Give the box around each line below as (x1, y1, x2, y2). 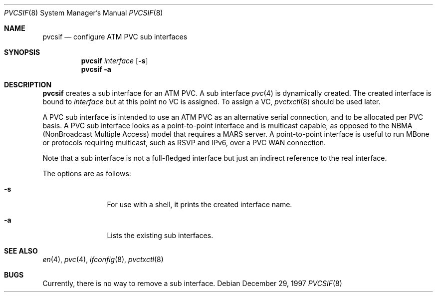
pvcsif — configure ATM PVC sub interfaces (42, 32, 188, 41)
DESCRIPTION (4, 80, 52, 89)
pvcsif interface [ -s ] (81, 56, 148, 65)
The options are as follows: (42, 169, 131, 178)
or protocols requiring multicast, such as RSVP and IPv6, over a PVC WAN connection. (42, 138, 326, 147)
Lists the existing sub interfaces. (107, 231, 214, 240)
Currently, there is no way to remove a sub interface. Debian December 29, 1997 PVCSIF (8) (42, 279, 342, 288)
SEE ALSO (4, 247, 38, 255)
